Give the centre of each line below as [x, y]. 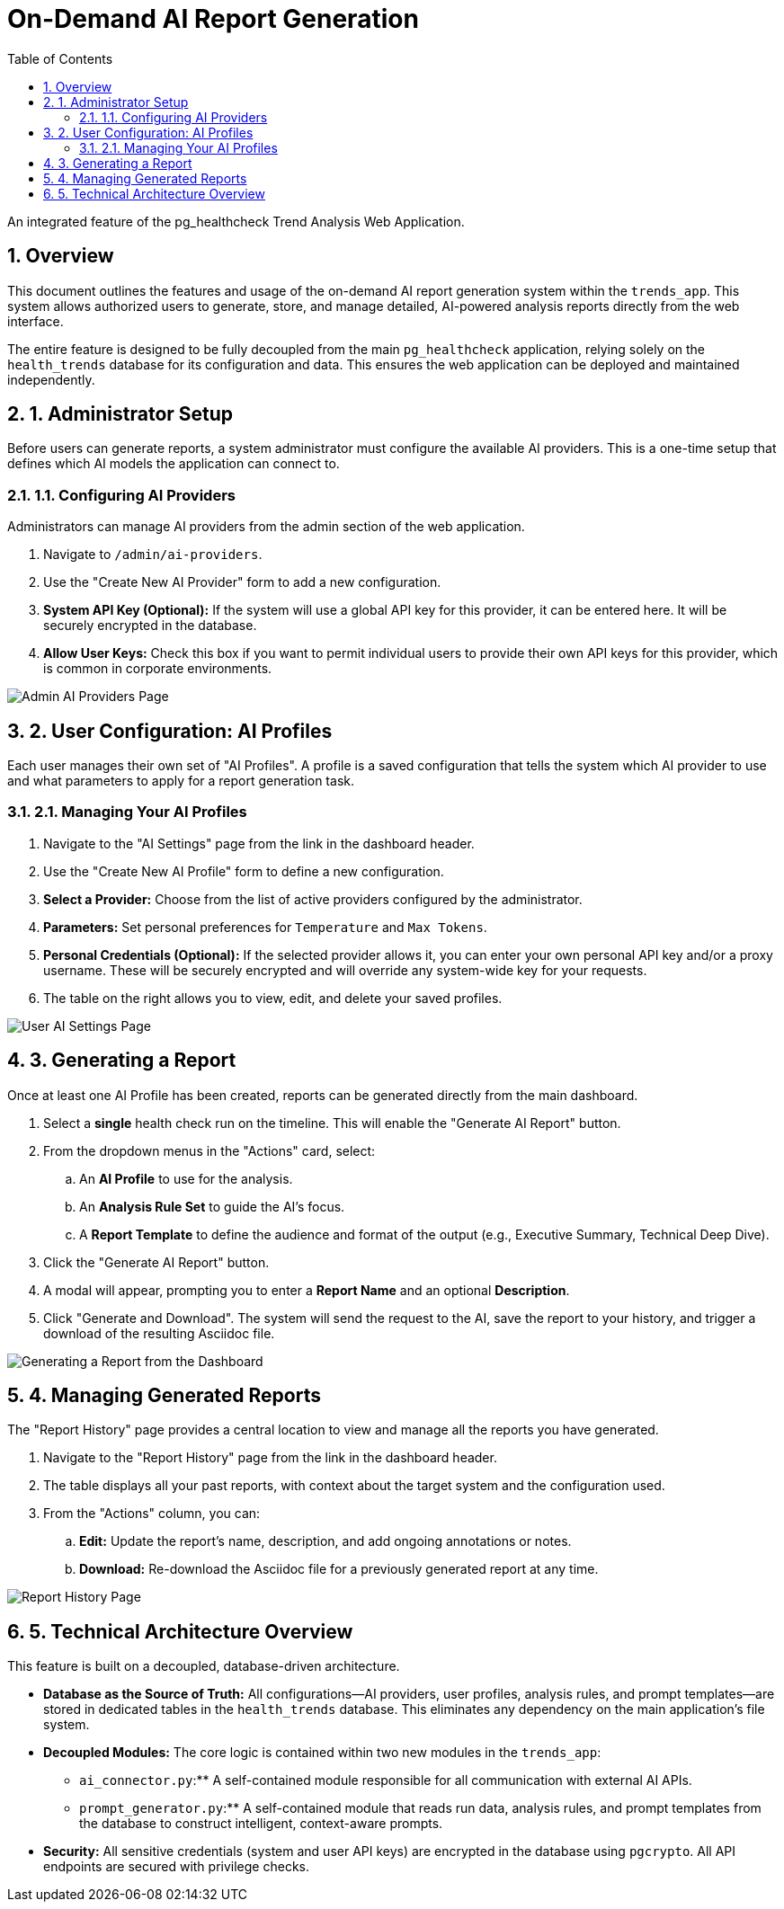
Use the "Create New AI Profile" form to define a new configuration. [244, 871]
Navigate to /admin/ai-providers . [153, 555]
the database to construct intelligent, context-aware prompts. [261, 1824]
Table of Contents [60, 58]
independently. [51, 379]
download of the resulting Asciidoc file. [159, 1333]
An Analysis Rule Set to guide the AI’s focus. [212, 1206]
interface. [36, 321]
